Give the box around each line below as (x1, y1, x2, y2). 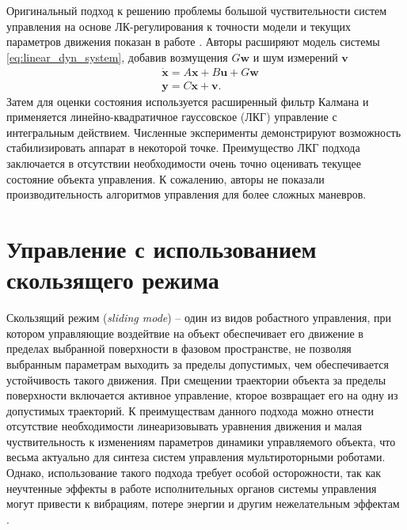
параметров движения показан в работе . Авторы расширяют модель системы (6, 33, 380, 50)
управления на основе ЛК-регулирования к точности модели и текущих (6, 17, 351, 34)
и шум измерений (253, 48, 338, 65)
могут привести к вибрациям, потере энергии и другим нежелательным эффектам (6, 495, 400, 512)
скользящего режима (6, 263, 219, 296)
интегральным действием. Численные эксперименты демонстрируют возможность (6, 123, 401, 140)
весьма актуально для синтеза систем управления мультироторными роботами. (6, 449, 386, 465)
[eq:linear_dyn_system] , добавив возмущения (6, 48, 228, 65)
